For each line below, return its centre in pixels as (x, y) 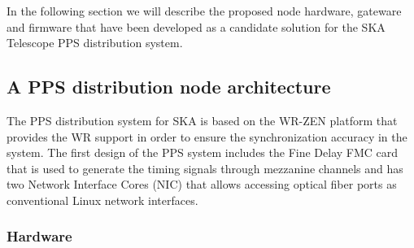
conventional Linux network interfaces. (102, 200)
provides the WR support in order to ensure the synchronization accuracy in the (207, 136)
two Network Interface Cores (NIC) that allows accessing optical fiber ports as (202, 184)
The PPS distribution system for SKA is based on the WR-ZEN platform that (202, 120)
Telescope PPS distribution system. (95, 43)
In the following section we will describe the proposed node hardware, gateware (204, 11)
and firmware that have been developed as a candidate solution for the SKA (196, 26)
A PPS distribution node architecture (169, 87)
